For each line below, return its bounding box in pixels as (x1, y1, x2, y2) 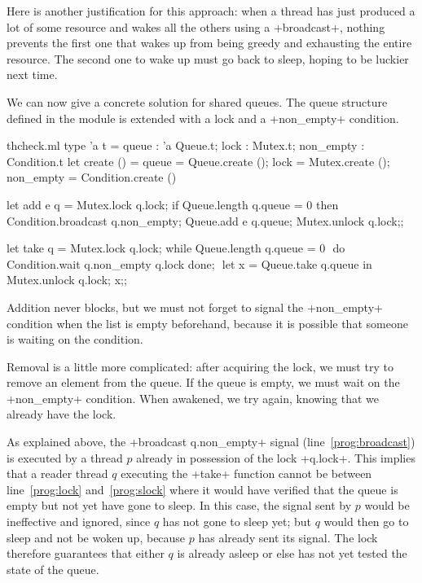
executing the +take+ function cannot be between (121, 465, 372, 482)
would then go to (323, 513, 409, 530)
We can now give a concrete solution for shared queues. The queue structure (7, 93, 388, 110)
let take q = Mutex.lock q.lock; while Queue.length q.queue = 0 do (7, 239, 345, 256)
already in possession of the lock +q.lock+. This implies (136, 449, 415, 466)
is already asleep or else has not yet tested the (177, 545, 407, 562)
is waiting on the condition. (7, 331, 143, 348)
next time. (7, 66, 58, 83)
